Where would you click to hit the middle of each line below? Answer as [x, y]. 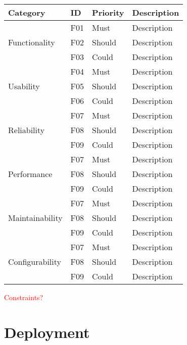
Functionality [32, 42]
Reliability [27, 130]
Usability [24, 86]
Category [27, 12]
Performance [30, 174]
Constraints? [24, 297]
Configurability [35, 262]
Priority [108, 12]
